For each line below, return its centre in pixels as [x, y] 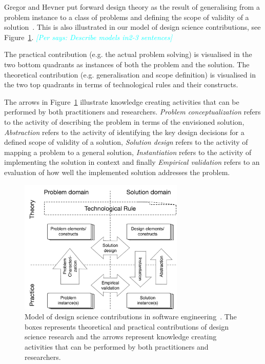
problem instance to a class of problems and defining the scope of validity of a [127, 17]
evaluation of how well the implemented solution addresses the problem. [117, 172]
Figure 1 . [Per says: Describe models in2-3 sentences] [88, 37]
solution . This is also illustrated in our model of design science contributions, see [132, 27]
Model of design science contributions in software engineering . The [131, 317]
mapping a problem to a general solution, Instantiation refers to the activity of [128, 152]
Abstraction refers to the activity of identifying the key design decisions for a [124, 132]
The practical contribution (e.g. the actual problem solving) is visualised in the [128, 54]
